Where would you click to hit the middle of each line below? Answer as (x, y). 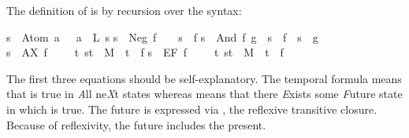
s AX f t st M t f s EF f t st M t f (145, 52)
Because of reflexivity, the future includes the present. (136, 124)
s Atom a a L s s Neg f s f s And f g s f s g (162, 36)
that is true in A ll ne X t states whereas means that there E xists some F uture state (204, 94)
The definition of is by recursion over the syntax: (124, 10)
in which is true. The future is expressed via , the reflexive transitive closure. (192, 109)
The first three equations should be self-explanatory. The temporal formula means (204, 78)
